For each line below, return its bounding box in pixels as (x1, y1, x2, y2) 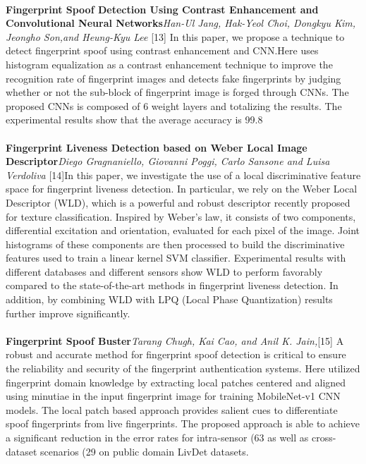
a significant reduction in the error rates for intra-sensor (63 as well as (6, 430, 309, 444)
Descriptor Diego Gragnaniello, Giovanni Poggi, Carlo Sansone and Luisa (6, 154, 330, 169)
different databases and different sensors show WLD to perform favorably (6, 264, 323, 279)
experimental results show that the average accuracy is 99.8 (6, 112, 263, 127)
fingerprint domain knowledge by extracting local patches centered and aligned (6, 374, 346, 389)
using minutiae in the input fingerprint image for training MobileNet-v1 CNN (6, 389, 341, 403)
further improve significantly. (6, 305, 130, 320)
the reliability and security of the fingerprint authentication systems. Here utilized (6, 361, 360, 376)
